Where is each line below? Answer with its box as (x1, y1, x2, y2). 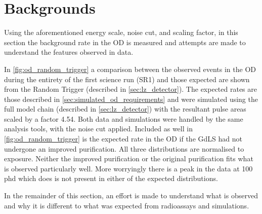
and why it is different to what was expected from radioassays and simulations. (4, 200, 249, 210)
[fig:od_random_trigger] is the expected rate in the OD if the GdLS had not (4, 133, 242, 144)
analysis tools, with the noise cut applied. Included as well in (4, 123, 193, 134)
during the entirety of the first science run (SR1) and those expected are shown (4, 74, 250, 84)
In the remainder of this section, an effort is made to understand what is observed (4, 190, 258, 201)
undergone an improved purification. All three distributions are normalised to (4, 143, 244, 154)
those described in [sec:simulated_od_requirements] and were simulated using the (4, 93, 258, 104)
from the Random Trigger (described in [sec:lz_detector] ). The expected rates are (4, 84, 257, 94)
